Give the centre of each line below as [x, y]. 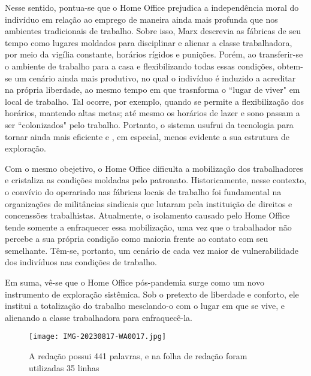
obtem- [290, 66]
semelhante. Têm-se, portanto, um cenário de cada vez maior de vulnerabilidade [152, 250]
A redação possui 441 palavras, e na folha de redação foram [138, 356]
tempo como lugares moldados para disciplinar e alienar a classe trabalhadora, [149, 42]
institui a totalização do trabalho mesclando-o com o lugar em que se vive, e [145, 306]
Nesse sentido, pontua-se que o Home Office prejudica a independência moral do [152, 7]
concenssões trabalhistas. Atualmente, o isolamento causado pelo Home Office [147, 215]
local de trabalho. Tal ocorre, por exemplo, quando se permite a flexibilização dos [154, 101]
